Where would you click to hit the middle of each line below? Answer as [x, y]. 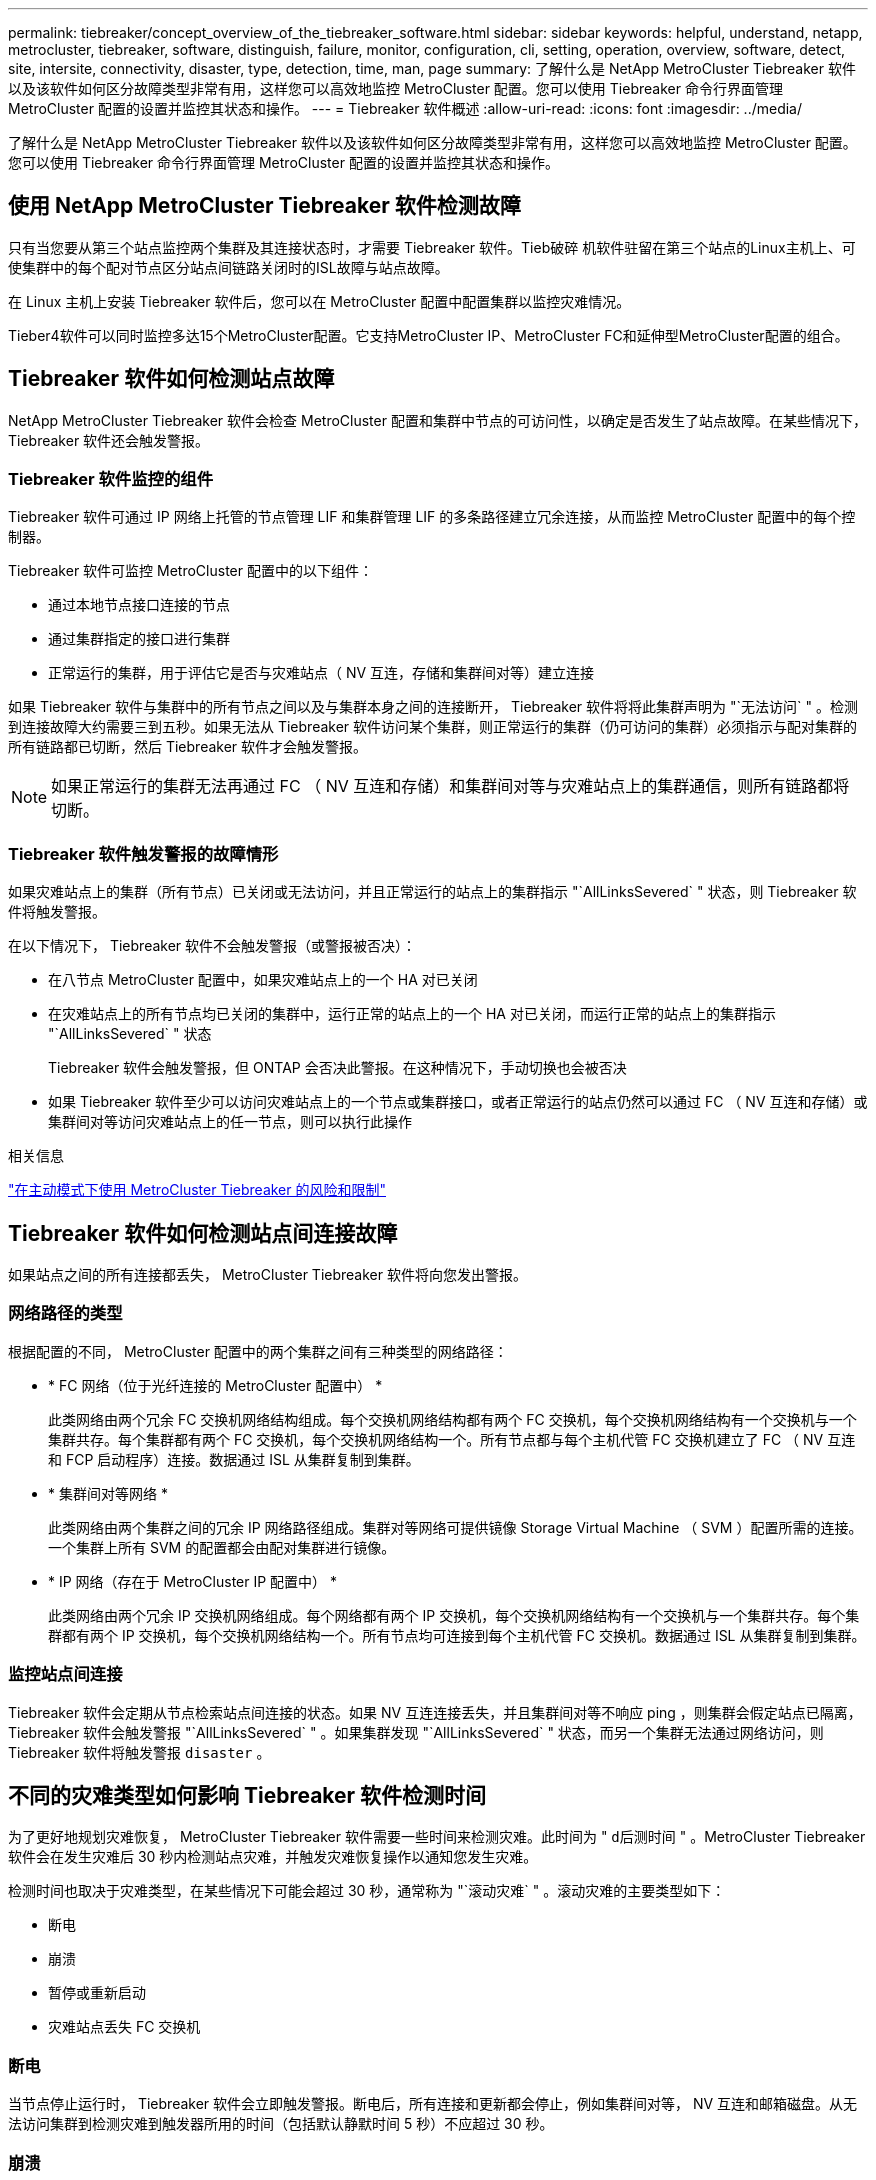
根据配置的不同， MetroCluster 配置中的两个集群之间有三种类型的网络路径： [258, 1351]
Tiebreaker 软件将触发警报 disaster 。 [139, 1752]
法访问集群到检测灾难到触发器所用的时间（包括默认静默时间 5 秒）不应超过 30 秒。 [281, 2124]
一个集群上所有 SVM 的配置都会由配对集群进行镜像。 [222, 1547]
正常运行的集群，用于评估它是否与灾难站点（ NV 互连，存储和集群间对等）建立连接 [321, 673]
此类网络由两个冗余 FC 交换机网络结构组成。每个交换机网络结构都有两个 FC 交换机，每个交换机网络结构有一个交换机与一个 [452, 1419]
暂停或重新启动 [97, 1993]
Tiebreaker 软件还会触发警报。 [109, 440]
